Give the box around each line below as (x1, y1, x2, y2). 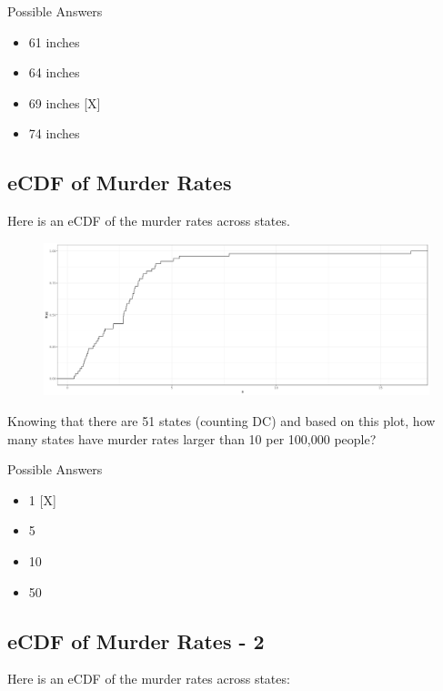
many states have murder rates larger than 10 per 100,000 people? (7, 429, 377, 448)
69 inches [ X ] (28, 93, 101, 112)
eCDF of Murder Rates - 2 (7, 626, 265, 655)
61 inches (28, 32, 80, 51)
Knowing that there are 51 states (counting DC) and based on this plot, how (7, 412, 436, 431)
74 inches (28, 124, 80, 143)
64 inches (28, 63, 80, 82)
